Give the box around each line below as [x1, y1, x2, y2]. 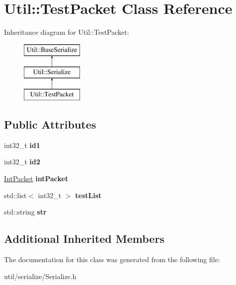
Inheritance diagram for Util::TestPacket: [4, 27, 129, 37]
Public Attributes [4, 117, 96, 132]
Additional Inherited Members [4, 231, 164, 246]
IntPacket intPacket [4, 173, 69, 184]
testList [75, 190, 102, 200]
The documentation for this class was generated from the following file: [4, 254, 220, 265]
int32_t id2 [4, 156, 40, 167]
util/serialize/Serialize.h [4, 271, 77, 281]
